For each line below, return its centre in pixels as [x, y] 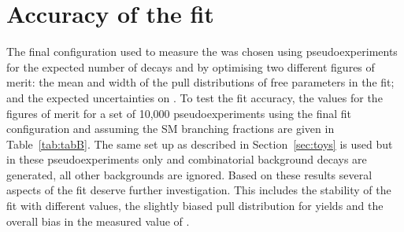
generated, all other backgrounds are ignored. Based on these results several [189, 174]
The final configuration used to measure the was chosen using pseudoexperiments [202, 52]
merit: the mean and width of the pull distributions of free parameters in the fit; [200, 82]
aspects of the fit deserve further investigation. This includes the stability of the [199, 190]
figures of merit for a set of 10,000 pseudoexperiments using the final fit [179, 113]
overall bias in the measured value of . [98, 221]
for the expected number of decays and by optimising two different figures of [191, 66]
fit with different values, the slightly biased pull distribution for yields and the [195, 206]
